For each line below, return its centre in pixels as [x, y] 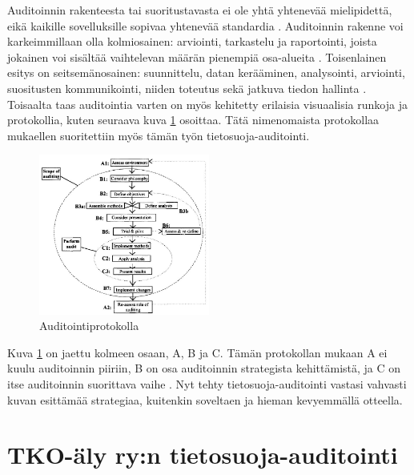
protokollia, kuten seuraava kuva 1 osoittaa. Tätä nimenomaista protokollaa [193, 120]
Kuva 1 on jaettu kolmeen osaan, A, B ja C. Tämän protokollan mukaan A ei [197, 352]
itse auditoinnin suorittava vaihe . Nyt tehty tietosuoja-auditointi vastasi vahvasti [207, 384]
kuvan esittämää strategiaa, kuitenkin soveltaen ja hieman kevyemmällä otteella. [205, 399]
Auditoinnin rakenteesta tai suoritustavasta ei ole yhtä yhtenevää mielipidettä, [200, 10]
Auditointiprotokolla [89, 326]
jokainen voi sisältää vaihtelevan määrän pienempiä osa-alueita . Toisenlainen [197, 56]
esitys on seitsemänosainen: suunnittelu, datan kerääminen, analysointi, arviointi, [206, 72]
